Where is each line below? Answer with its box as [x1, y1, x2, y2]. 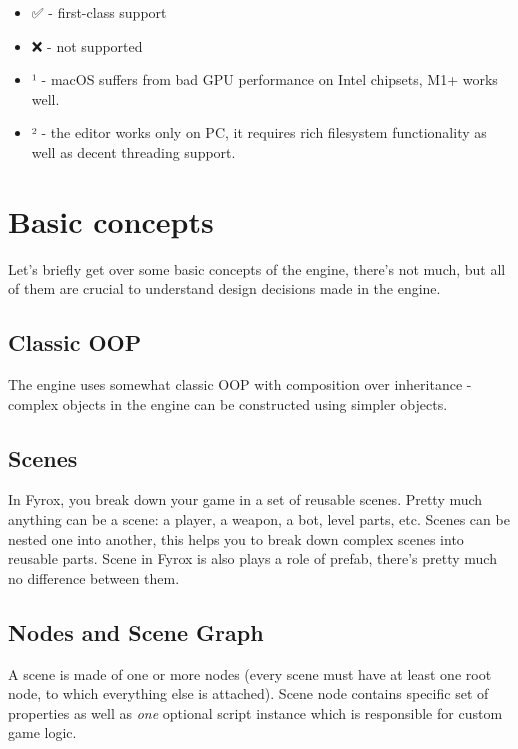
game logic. [8, 722, 77, 743]
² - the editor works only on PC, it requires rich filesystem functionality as [31, 122, 487, 143]
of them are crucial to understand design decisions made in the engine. [8, 278, 441, 299]
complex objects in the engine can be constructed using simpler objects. [8, 393, 448, 414]
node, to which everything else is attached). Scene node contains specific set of [8, 683, 489, 704]
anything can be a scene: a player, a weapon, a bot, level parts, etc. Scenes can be [8, 509, 510, 530]
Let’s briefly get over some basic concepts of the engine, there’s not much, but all [8, 258, 506, 279]
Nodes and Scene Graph [8, 616, 264, 647]
